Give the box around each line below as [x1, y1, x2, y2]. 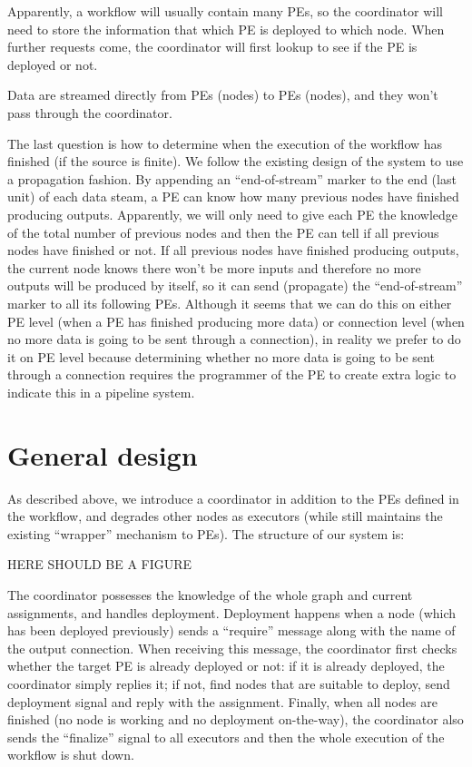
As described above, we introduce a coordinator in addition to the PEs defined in [7, 488, 459, 507]
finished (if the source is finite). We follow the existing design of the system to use [7, 152, 464, 171]
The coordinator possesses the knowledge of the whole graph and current [7, 585, 413, 604]
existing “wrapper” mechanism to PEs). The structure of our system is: [7, 524, 405, 543]
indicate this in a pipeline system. [7, 382, 195, 401]
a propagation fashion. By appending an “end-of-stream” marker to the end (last [7, 169, 457, 188]
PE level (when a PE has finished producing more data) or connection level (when [7, 311, 465, 330]
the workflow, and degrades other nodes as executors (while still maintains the [7, 506, 443, 526]
